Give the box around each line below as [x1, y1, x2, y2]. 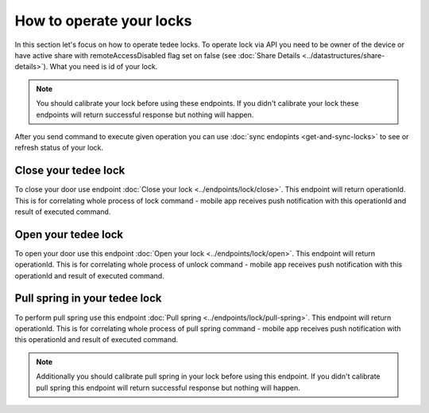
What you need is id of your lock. [49, 62, 158, 72]
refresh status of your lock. [14, 143, 103, 153]
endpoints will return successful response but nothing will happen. [36, 110, 254, 119]
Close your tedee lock [14, 164, 126, 177]
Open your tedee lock [14, 228, 124, 241]
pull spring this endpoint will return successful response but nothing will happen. [36, 383, 301, 392]
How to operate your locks [14, 12, 192, 29]
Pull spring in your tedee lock [14, 291, 162, 306]
